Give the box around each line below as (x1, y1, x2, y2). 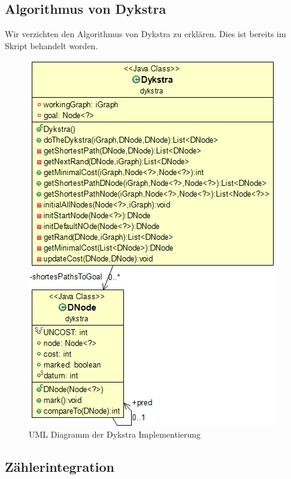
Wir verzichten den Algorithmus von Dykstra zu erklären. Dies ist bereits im (5, 28, 286, 40)
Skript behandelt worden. (5, 39, 98, 52)
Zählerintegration (5, 457, 114, 475)
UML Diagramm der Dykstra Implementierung (29, 427, 201, 440)
